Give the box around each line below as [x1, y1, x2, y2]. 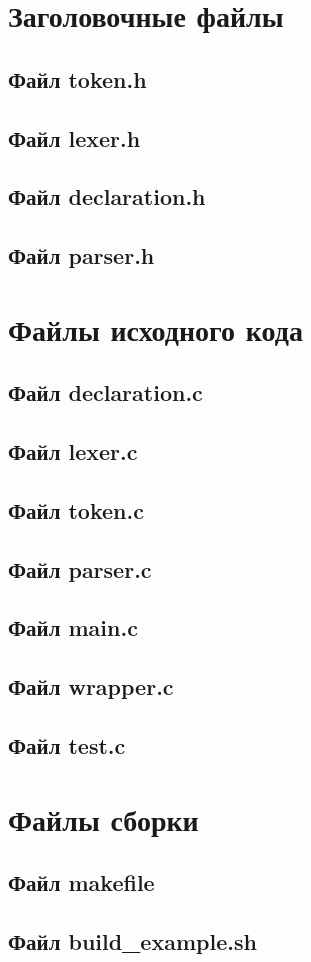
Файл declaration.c [8, 377, 203, 408]
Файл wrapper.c [8, 671, 174, 702]
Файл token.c [8, 494, 144, 525]
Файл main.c [8, 612, 138, 643]
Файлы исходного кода [8, 308, 303, 349]
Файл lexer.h [8, 122, 141, 153]
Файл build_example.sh [8, 925, 257, 956]
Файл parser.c [8, 553, 152, 584]
